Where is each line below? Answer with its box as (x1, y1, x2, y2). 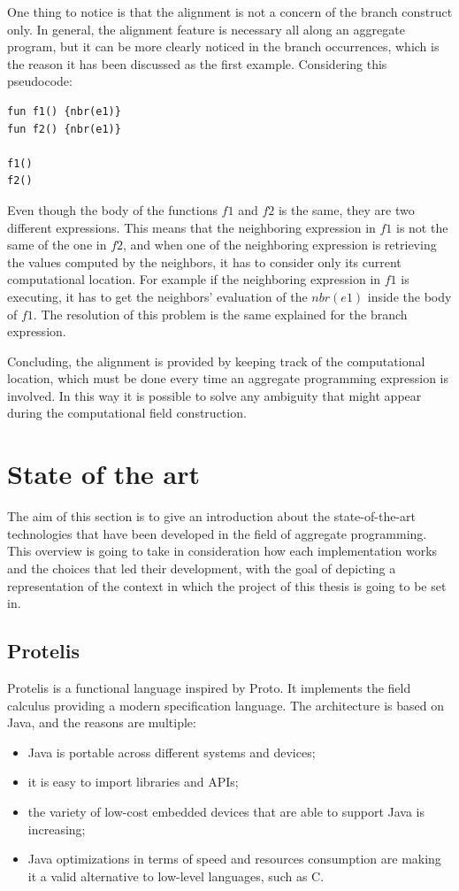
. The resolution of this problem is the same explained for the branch (33, 304, 408, 323)
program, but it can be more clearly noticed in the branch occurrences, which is (7, 37, 440, 56)
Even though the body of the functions (7, 200, 218, 219)
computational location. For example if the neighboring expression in (7, 270, 381, 288)
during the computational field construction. (7, 403, 247, 422)
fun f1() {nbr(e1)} (7, 104, 121, 118)
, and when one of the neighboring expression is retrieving (123, 235, 437, 254)
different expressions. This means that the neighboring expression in (7, 218, 376, 236)
